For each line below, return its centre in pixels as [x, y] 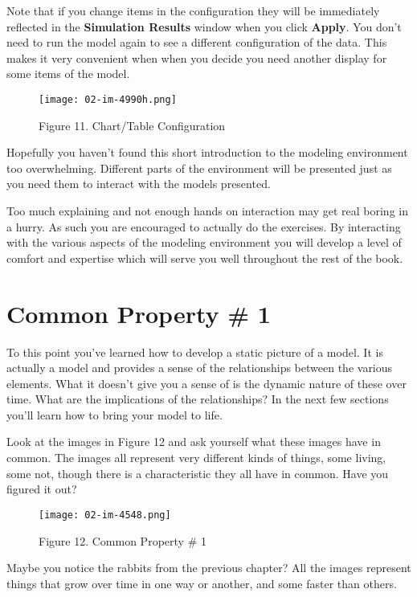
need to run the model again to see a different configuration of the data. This [197, 42]
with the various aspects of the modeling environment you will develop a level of [204, 242]
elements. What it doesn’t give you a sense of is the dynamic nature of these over [206, 383]
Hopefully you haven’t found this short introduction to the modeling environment [207, 152]
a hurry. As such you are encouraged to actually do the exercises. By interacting [204, 226]
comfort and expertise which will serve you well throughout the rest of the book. [205, 258]
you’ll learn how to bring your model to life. [114, 414]
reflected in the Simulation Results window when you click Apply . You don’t [204, 26]
